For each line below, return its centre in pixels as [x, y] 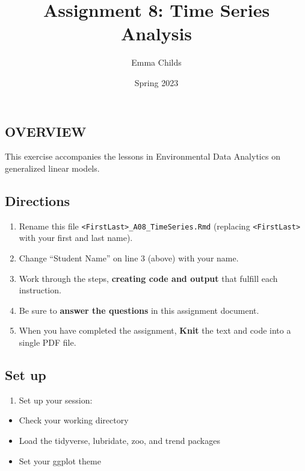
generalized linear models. [52, 168]
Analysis [156, 33]
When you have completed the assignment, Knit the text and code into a [155, 330]
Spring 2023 [156, 82]
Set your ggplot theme [60, 460]
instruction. [40, 290]
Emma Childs [156, 62]
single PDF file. [48, 342]
